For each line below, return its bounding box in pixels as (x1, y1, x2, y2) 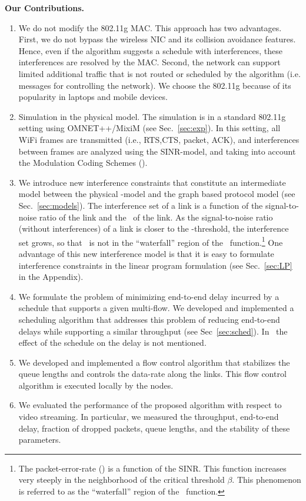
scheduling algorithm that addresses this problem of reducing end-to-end (18, 313, 280, 325)
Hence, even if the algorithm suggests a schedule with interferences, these (18, 44, 282, 56)
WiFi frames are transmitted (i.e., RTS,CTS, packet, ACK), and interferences (18, 133, 300, 145)
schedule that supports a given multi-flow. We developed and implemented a (18, 302, 294, 314)
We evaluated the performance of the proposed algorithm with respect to (18, 399, 282, 411)
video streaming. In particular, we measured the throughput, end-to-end (18, 410, 279, 423)
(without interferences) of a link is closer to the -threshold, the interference (18, 222, 289, 235)
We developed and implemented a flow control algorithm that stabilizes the (18, 356, 290, 368)
